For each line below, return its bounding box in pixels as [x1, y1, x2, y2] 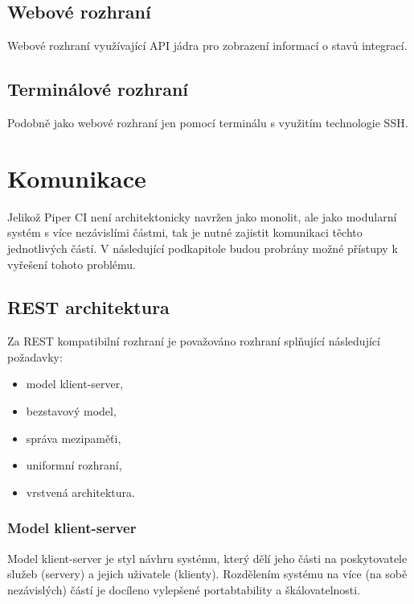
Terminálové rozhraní [7, 77, 189, 101]
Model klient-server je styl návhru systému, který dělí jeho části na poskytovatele [7, 549, 408, 566]
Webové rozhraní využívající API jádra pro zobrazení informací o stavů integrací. [7, 37, 408, 54]
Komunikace [7, 161, 146, 194]
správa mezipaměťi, [26, 429, 121, 446]
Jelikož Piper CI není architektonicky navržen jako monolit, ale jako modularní [7, 208, 397, 225]
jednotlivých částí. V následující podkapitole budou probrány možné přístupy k [7, 239, 398, 256]
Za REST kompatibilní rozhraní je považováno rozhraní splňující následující [7, 333, 380, 350]
